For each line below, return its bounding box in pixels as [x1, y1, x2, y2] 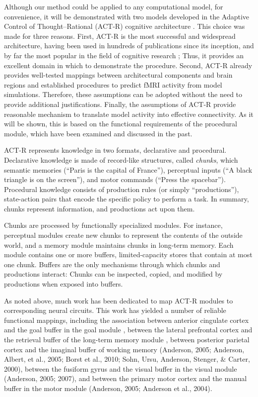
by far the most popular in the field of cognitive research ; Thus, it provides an [4, 50, 244, 60]
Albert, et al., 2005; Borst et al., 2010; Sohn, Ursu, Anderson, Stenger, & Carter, [4, 354, 250, 364]
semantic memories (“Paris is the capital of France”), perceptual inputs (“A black [4, 164, 253, 175]
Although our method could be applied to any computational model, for [4, 1, 223, 11]
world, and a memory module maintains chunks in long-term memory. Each [4, 239, 234, 250]
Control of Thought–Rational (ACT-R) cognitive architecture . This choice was [4, 21, 245, 31]
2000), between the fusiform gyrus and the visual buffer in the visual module [4, 363, 237, 374]
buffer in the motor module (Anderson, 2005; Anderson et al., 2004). [4, 383, 212, 393]
